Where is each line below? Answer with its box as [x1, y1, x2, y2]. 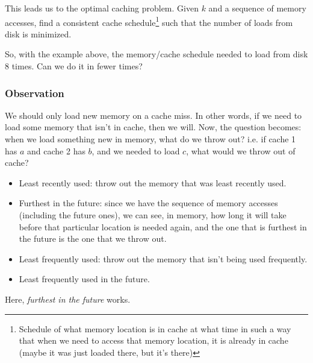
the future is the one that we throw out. [19, 232, 167, 245]
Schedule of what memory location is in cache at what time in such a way [19, 322, 291, 335]
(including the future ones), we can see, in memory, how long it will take [19, 209, 287, 221]
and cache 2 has [27, 144, 85, 157]
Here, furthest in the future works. [5, 292, 131, 305]
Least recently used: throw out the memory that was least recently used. [19, 176, 287, 189]
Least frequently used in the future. [19, 273, 150, 285]
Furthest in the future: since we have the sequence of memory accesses [19, 197, 278, 209]
